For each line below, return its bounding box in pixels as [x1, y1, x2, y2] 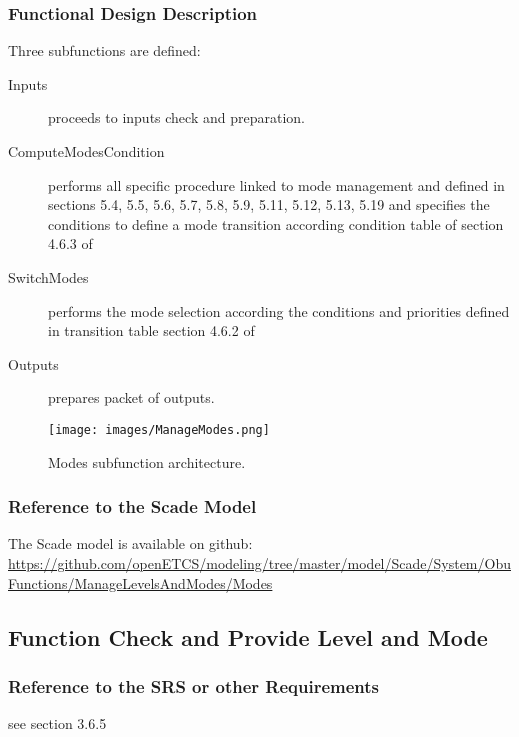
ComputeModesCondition [8, 141, 165, 161]
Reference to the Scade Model [8, 494, 257, 519]
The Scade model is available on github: [8, 533, 253, 554]
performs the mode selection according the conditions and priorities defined [48, 300, 510, 321]
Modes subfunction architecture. [48, 451, 246, 472]
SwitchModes [8, 266, 89, 287]
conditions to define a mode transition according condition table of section [48, 213, 504, 234]
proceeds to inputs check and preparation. [48, 107, 305, 128]
